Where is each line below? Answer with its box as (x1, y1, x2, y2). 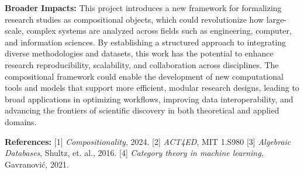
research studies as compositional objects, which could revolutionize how (5, 13, 264, 25)
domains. (5, 115, 37, 127)
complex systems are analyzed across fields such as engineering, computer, (26, 24, 292, 37)
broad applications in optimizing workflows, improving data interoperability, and (5, 93, 293, 105)
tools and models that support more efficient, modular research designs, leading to (5, 81, 299, 94)
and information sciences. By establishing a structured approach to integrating (5, 35, 286, 48)
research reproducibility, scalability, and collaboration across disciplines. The (5, 58, 279, 70)
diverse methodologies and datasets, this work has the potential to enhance (5, 47, 274, 59)
